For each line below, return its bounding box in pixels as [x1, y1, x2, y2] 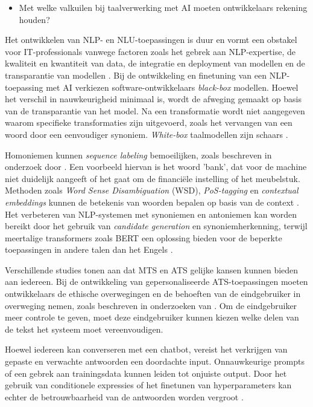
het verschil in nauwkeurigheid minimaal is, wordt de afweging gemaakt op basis [5, 93, 302, 105]
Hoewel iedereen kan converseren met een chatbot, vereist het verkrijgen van [5, 343, 288, 356]
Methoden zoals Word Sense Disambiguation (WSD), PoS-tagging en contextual [5, 184, 299, 197]
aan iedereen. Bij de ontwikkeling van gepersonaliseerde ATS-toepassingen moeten [5, 275, 308, 288]
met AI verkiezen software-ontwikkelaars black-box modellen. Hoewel [46, 80, 299, 93]
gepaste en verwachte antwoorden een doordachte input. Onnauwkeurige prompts [5, 355, 305, 368]
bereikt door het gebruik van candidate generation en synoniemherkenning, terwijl [5, 220, 308, 232]
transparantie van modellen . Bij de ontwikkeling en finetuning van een [5, 68, 267, 81]
